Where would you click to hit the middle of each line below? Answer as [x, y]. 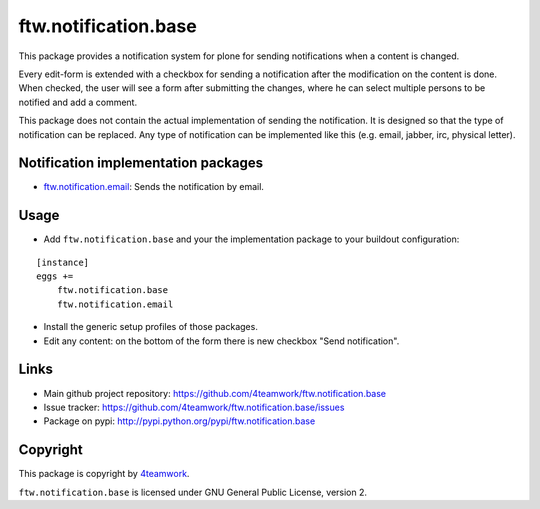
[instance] [63, 262]
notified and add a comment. [78, 102]
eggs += [55, 276]
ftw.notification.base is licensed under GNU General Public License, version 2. [193, 492]
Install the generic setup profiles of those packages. [151, 327]
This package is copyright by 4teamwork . [104, 474]
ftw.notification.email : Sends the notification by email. [154, 187]
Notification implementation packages [141, 163]
